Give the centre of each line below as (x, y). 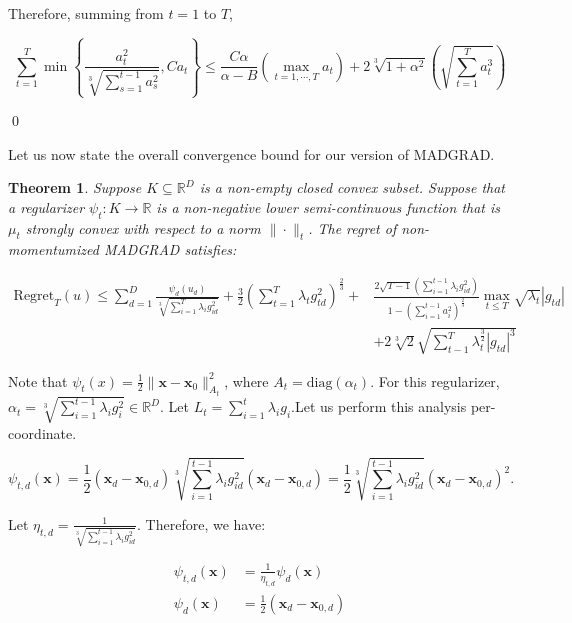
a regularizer (46, 206)
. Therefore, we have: (201, 523)
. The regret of (352, 227)
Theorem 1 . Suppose (75, 187)
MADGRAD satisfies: (170, 249)
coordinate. (42, 432)
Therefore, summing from (86, 13)
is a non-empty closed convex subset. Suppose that (352, 187)
